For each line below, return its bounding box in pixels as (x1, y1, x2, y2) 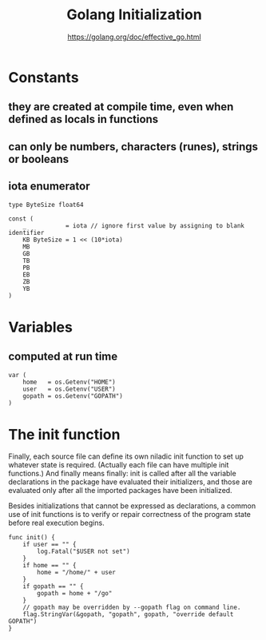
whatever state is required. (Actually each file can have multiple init (8, 460, 229, 470)
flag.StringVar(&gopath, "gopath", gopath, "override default (22, 610, 234, 618)
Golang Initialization (66, 6, 202, 24)
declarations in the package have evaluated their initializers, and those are (8, 477, 253, 487)
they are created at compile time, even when (8, 100, 234, 113)
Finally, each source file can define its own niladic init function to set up (8, 451, 244, 461)
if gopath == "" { (22, 582, 84, 590)
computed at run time (8, 350, 118, 364)
